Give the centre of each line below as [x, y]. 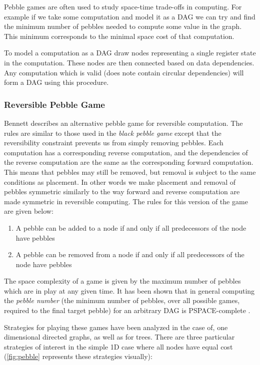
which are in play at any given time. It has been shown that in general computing [129, 290]
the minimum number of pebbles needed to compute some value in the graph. [123, 26]
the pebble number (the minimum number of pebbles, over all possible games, [122, 300]
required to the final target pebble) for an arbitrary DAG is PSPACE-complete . [127, 310]
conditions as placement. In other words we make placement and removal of [120, 182]
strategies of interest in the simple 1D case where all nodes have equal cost [118, 346]
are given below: [29, 211]
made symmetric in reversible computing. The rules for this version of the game [126, 201]
